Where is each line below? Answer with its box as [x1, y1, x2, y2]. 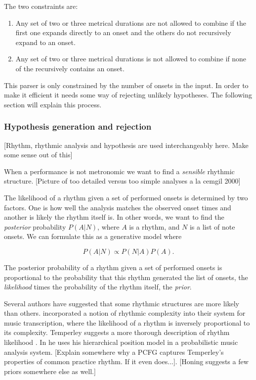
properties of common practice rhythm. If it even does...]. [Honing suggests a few [4, 356, 249, 367]
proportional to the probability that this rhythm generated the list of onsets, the [4, 272, 248, 282]
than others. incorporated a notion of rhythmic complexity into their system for [4, 308, 246, 318]
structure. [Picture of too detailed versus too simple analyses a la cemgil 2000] [4, 176, 241, 186]
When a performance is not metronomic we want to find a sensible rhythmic [4, 166, 235, 176]
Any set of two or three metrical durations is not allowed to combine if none [15, 53, 247, 64]
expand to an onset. [15, 37, 76, 47]
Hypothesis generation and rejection [4, 120, 152, 133]
